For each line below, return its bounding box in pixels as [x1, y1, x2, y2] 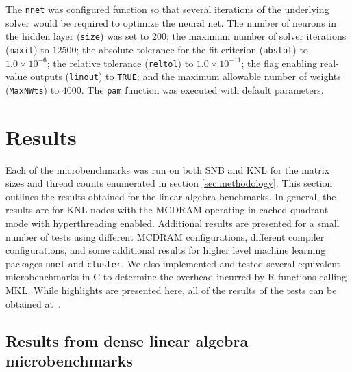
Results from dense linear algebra [5, 330, 249, 351]
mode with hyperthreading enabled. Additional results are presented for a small [5, 216, 340, 230]
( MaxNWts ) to [5, 82, 60, 96]
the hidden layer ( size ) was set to [5, 29, 149, 43]
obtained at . [5, 296, 61, 310]
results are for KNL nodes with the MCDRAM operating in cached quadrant [5, 202, 329, 217]
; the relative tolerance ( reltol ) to [47, 55, 194, 70]
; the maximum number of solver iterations [166, 29, 347, 43]
